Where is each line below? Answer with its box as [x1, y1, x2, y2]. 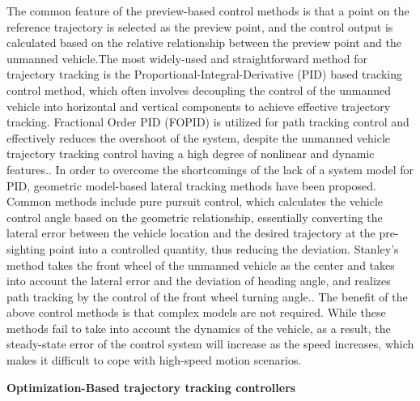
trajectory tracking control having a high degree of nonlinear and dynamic [6, 145, 375, 162]
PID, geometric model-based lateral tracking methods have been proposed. [6, 177, 376, 194]
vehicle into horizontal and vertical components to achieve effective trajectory [6, 97, 391, 114]
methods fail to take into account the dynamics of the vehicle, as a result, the [6, 319, 391, 336]
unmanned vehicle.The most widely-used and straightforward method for [6, 49, 368, 66]
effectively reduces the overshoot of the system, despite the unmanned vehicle [6, 129, 391, 146]
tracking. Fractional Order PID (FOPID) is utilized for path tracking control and [6, 113, 409, 130]
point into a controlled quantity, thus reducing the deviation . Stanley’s [49, 240, 399, 257]
